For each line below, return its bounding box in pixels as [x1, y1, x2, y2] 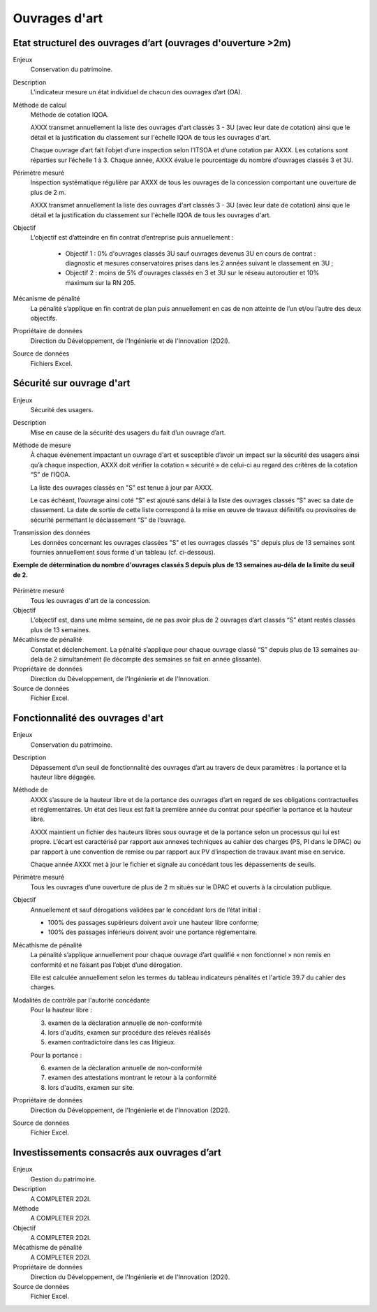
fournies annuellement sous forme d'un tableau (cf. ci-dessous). [30, 548, 216, 556]
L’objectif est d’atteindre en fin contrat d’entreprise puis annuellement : [30, 233, 234, 242]
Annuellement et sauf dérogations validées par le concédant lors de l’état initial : [30, 905, 261, 914]
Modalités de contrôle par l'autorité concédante [13, 996, 150, 1004]
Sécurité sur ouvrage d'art [13, 377, 131, 389]
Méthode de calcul [13, 101, 67, 109]
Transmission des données [13, 528, 91, 537]
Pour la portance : [30, 1051, 82, 1059]
